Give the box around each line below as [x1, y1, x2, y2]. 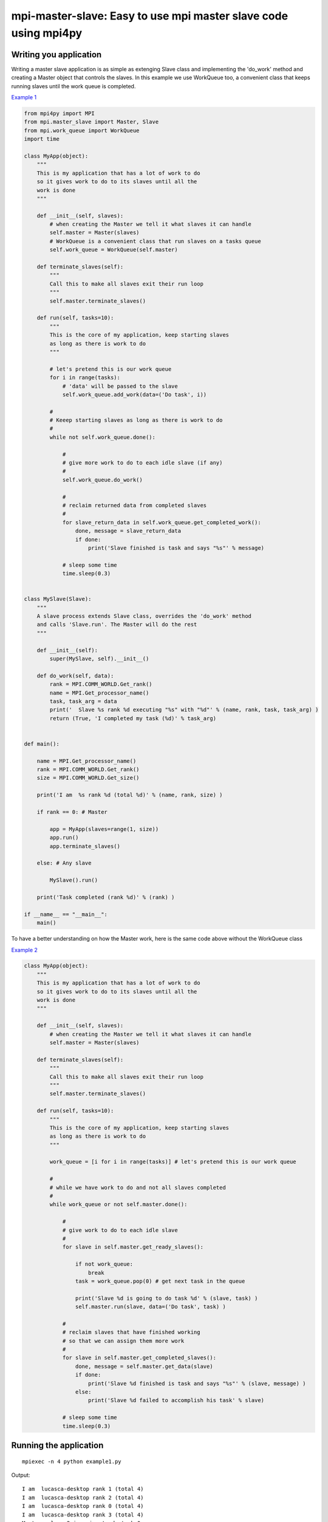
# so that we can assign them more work [62, 1337, 185, 1344]
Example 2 [11, 946, 38, 953]
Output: [11, 1471, 30, 1479]
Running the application [11, 1440, 104, 1450]
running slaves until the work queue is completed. [11, 82, 136, 89]
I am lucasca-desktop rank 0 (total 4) [22, 1503, 144, 1510]
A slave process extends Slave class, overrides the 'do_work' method [36, 612, 252, 620]
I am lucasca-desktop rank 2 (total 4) [22, 1494, 144, 1501]
